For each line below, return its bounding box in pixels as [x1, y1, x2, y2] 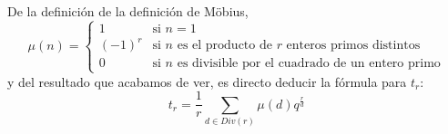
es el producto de [177, 39, 272, 53]
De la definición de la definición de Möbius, [7, 2, 249, 20]
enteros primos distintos [286, 39, 421, 53]
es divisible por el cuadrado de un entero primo [177, 57, 441, 71]
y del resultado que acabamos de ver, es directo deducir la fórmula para [7, 72, 407, 91]
